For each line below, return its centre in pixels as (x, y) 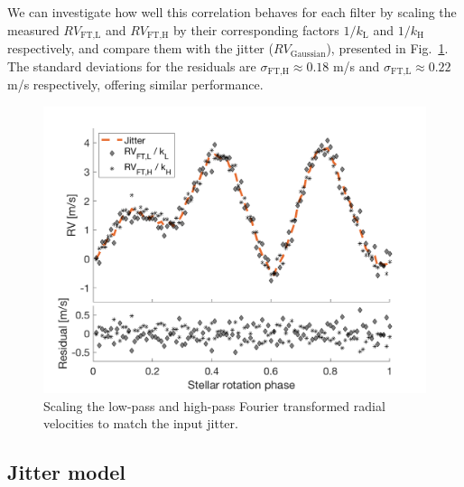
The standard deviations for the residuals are (132, 66)
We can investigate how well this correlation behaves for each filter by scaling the (232, 12)
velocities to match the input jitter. (141, 423)
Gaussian (308, 54)
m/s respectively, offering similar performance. (135, 84)
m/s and (356, 66)
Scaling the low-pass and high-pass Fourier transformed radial (214, 405)
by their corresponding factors (256, 29)
